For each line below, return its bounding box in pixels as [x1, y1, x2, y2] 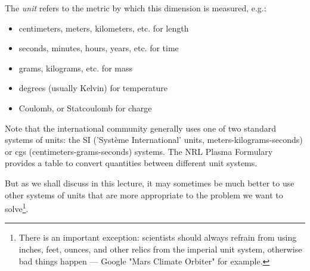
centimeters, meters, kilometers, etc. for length [18, 21, 189, 34]
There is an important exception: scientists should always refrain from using [18, 231, 297, 244]
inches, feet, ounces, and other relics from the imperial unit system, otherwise [18, 242, 302, 255]
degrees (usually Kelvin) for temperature [18, 82, 168, 94]
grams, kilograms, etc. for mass [18, 61, 132, 74]
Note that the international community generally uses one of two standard [5, 122, 276, 134]
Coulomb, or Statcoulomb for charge [18, 101, 152, 114]
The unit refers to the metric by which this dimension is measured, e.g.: [5, 2, 266, 14]
